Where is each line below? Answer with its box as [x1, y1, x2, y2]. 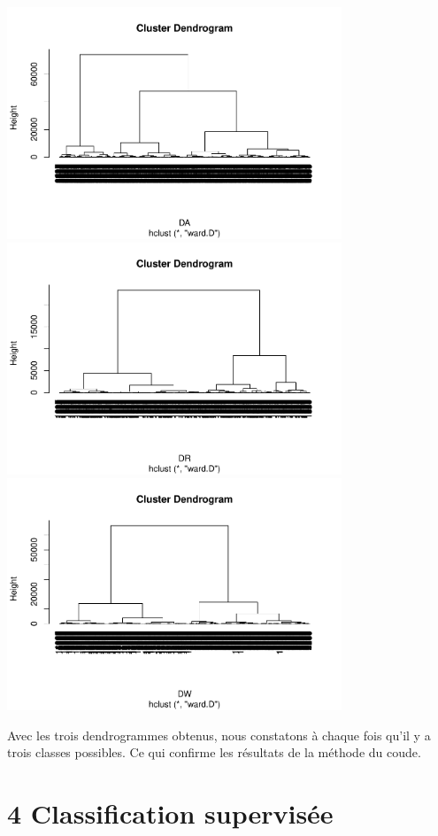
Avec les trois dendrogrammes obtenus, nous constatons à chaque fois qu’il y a [7, 725, 431, 744]
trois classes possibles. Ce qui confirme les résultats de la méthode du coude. [7, 743, 421, 762]
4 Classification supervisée [7, 795, 334, 832]
